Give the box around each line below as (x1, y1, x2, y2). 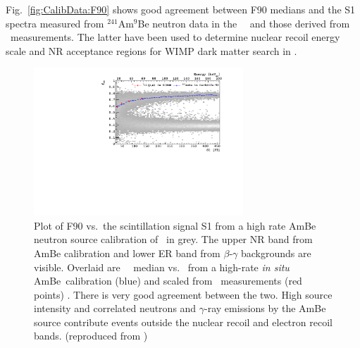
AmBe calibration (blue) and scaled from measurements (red (34, 273, 302, 288)
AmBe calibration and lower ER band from (34, 245, 221, 260)
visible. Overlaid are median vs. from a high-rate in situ (34, 259, 290, 274)
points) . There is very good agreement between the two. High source (34, 287, 333, 302)
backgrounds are (240, 245, 311, 260)
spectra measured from (6, 15, 104, 30)
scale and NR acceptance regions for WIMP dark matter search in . (6, 43, 297, 58)
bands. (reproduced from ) (34, 328, 148, 343)
